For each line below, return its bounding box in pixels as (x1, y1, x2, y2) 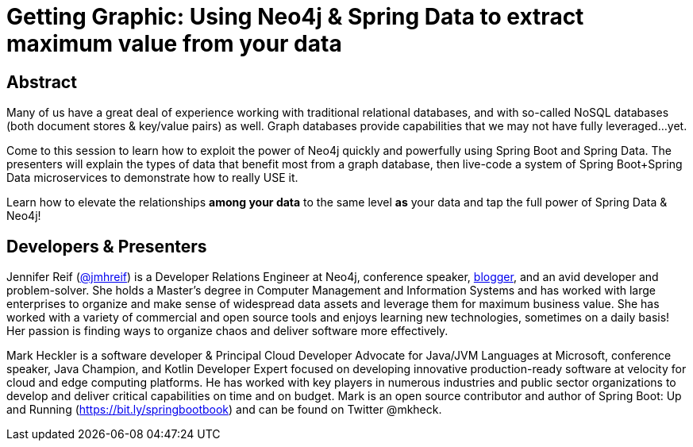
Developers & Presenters (6, 236, 207, 256)
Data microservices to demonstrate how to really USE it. (6, 171, 298, 185)
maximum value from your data (6, 30, 342, 57)
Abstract (6, 71, 77, 92)
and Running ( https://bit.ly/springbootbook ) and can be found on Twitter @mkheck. (6, 403, 442, 417)
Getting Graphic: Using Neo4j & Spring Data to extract (6, 3, 584, 30)
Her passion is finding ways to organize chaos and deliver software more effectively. (6, 324, 449, 338)
